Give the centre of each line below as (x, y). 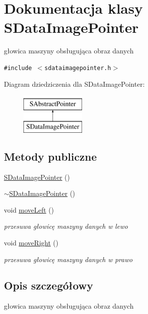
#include (18, 68)
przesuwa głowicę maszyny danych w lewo (66, 226)
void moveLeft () (29, 209)
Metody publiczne (50, 156)
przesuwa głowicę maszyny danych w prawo (68, 259)
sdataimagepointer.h (78, 68)
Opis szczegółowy (49, 285)
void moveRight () (31, 242)
